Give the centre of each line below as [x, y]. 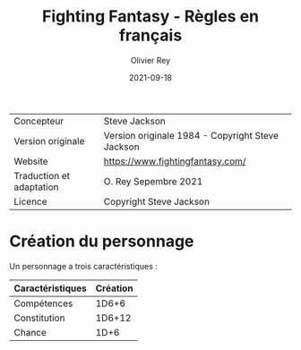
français [150, 35]
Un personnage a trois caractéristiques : [84, 266]
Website [31, 161]
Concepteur [39, 121]
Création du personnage [102, 241]
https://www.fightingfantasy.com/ [175, 161]
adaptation [37, 187]
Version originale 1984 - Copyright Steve [191, 135]
